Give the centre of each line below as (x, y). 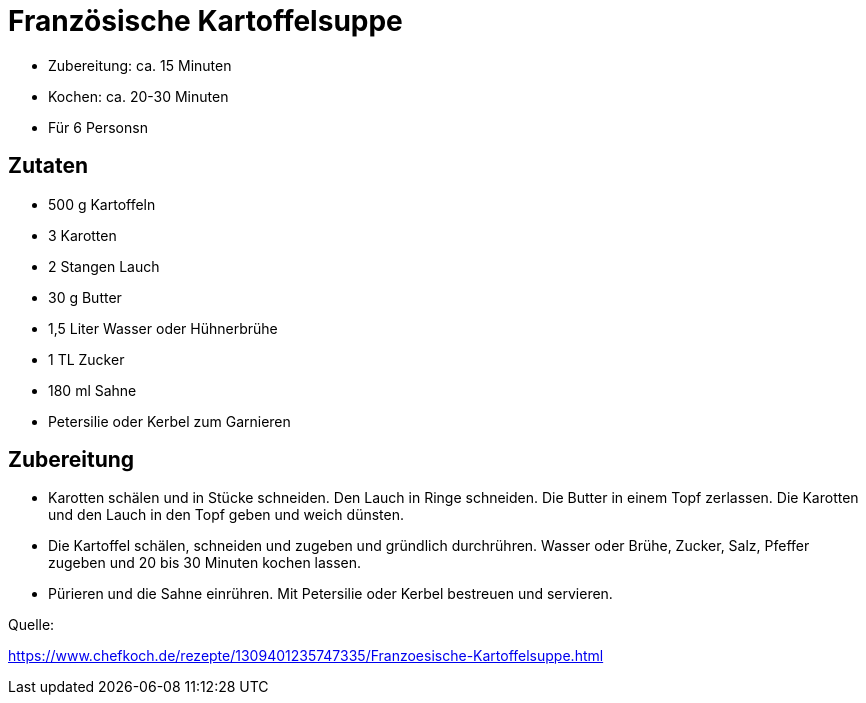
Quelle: (31, 625)
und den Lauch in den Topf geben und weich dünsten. (226, 515)
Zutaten (48, 166)
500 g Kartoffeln (102, 204)
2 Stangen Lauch (104, 266)
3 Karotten (82, 235)
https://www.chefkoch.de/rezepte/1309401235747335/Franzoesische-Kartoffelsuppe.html (306, 656)
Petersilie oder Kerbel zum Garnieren (169, 421)
